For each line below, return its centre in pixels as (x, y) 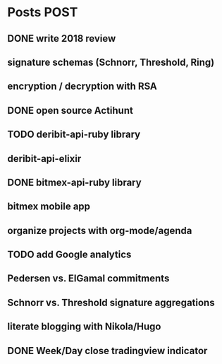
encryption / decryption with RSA (82, 87)
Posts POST (43, 12)
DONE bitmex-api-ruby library (75, 182)
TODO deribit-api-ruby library (74, 135)
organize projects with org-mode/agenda (100, 230)
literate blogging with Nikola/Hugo (84, 327)
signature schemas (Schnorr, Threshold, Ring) (111, 62)
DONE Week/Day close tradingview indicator (107, 351)
